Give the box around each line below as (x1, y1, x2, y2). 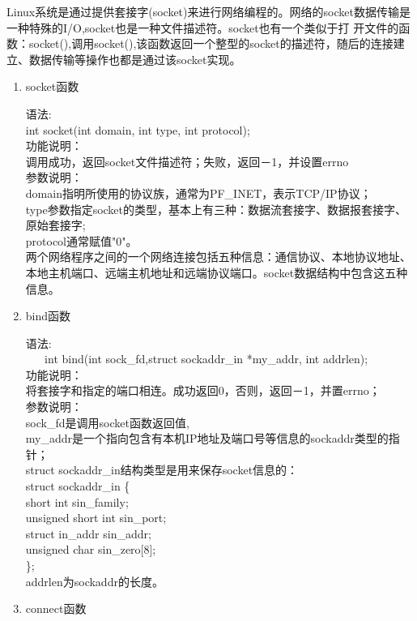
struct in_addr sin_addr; (25, 525, 151, 542)
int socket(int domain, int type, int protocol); (25, 121, 250, 138)
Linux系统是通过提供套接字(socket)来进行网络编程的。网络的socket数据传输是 (6, 3, 411, 19)
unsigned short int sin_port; (25, 509, 167, 526)
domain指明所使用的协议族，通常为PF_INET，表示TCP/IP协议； (25, 184, 372, 201)
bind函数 (25, 307, 71, 324)
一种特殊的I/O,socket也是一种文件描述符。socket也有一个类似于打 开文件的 (6, 19, 399, 36)
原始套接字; (25, 216, 86, 233)
